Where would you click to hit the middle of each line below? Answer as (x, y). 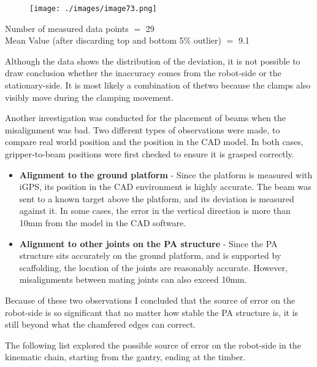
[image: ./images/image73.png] (93, 9)
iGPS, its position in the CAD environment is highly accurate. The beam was (165, 187)
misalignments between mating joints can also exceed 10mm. (133, 279)
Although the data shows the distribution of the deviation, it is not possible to (153, 61)
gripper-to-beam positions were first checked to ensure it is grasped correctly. (150, 154)
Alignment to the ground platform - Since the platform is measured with (166, 174)
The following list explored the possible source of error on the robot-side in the (153, 345)
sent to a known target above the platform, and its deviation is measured (157, 198)
